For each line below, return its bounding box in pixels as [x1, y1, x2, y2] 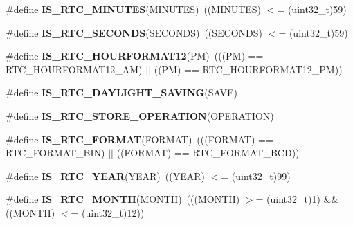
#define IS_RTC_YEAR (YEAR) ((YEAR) [6, 168, 205, 183]
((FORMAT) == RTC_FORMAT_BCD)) [116, 145, 300, 160]
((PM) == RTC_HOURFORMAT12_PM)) [154, 62, 343, 76]
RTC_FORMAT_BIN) [6, 145, 105, 160]
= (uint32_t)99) [221, 168, 291, 183]
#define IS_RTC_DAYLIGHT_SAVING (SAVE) [6, 85, 237, 100]
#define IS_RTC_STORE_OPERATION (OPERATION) [6, 108, 274, 123]
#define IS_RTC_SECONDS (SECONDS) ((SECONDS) [6, 25, 263, 39]
